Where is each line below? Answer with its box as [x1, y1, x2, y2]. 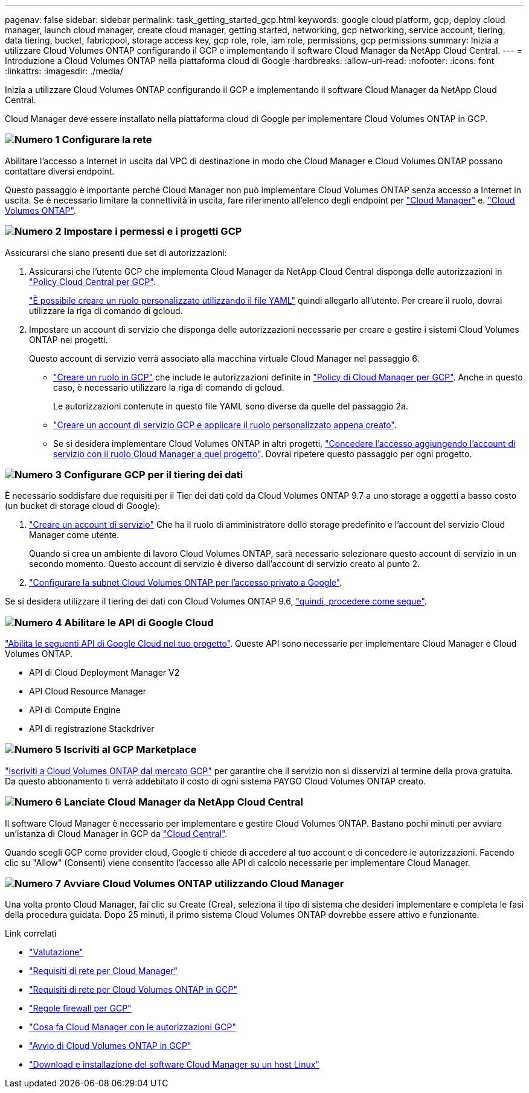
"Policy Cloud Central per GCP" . [29, 276, 156, 287]
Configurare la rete [62, 133, 152, 146]
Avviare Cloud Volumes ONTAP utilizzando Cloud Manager [63, 877, 344, 889]
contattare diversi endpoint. [5, 165, 115, 176]
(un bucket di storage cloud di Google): [5, 501, 161, 511]
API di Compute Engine [29, 705, 121, 715]
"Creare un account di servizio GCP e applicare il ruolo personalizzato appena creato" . [53, 419, 397, 430]
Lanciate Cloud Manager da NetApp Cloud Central [63, 796, 303, 809]
